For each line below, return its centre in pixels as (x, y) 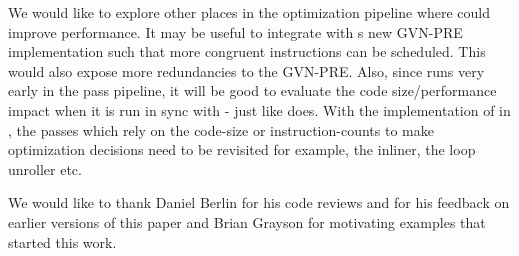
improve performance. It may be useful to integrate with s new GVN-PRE (235, 31)
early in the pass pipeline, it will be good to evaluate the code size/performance (252, 90)
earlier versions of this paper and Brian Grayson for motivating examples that (247, 221)
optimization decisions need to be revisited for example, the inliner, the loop (242, 149)
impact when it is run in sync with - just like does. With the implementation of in (259, 109)
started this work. (62, 241)
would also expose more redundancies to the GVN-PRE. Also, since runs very (246, 70)
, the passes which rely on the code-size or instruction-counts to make (221, 129)
